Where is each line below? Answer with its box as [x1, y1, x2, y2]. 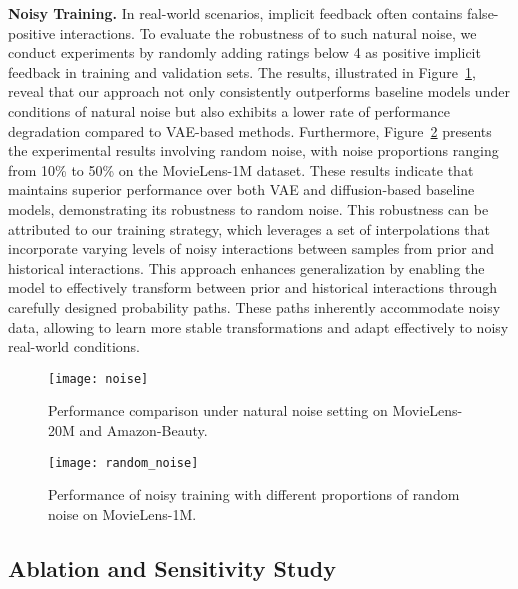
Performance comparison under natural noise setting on [48, 400, 388, 421]
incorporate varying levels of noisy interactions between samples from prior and [8, 238, 494, 259]
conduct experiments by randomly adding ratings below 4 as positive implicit [8, 42, 481, 63]
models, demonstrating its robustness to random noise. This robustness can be [8, 198, 489, 219]
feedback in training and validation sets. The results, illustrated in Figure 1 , [8, 61, 476, 82]
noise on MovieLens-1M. [48, 503, 197, 524]
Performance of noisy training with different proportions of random [48, 484, 460, 505]
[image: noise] [48, 371, 149, 386]
